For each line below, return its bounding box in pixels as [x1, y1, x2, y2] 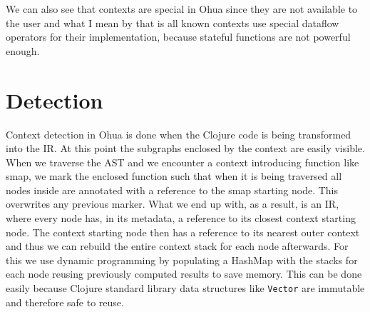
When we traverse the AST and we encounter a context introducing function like [6, 154, 359, 169]
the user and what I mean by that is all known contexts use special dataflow [6, 15, 339, 30]
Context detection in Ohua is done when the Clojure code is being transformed [6, 126, 351, 141]
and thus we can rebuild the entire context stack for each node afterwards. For [6, 238, 349, 253]
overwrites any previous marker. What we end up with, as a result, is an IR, [6, 196, 339, 211]
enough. [6, 43, 40, 58]
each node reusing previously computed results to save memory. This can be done [6, 266, 362, 281]
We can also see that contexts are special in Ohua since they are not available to [6, 1, 358, 16]
